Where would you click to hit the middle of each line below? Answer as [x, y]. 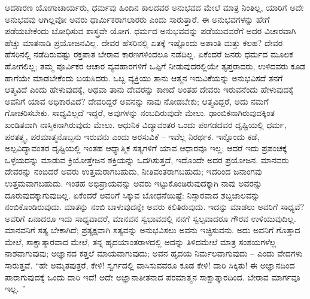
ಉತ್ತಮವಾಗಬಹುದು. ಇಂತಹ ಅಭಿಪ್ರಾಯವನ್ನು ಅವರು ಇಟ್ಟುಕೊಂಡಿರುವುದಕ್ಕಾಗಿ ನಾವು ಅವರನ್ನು [134, 183]
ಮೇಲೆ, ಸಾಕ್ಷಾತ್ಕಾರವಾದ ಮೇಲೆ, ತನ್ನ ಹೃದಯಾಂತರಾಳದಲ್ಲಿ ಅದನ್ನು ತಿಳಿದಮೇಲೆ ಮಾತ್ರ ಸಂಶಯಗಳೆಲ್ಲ [141, 241]
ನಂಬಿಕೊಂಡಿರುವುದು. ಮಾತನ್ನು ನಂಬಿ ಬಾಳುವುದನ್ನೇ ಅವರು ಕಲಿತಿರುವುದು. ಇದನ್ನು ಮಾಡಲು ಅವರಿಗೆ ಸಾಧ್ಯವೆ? [155, 207]
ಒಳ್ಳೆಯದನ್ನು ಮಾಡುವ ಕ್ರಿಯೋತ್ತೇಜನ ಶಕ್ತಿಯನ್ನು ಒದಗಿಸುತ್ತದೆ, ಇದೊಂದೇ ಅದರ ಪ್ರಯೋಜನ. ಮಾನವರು [147, 159]
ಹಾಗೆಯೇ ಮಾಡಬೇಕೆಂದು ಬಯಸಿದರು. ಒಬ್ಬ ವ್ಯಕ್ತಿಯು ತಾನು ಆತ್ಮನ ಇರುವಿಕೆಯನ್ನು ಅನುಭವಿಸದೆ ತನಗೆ [144, 77]
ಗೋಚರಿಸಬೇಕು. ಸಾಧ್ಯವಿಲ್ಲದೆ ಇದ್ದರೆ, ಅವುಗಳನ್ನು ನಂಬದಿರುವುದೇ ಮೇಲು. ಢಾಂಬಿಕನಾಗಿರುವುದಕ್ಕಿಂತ [140, 113]
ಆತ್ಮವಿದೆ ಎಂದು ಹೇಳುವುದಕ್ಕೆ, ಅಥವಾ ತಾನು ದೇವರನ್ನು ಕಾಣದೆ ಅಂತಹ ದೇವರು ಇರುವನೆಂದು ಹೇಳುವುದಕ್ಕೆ [149, 89]
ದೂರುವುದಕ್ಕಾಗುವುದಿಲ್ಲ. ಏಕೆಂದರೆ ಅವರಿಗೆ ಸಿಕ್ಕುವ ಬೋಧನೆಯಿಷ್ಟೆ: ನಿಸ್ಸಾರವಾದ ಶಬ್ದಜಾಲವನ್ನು [133, 195]
